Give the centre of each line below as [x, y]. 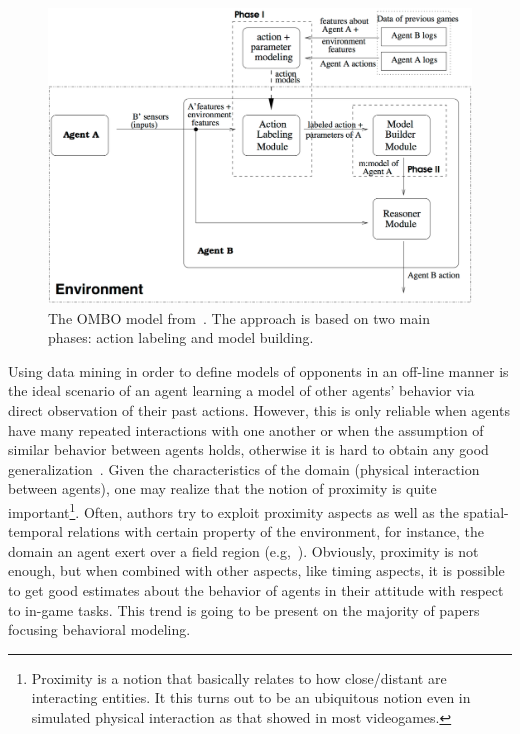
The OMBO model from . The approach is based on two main [239, 317]
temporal [35, 531]
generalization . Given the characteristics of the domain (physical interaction [244, 468]
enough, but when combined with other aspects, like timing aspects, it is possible [256, 570]
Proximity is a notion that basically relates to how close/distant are [239, 677]
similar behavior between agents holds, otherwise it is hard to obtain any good [248, 449]
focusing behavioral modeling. [99, 629]
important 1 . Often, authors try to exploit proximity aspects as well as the [233, 510]
